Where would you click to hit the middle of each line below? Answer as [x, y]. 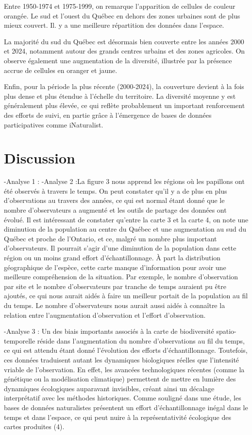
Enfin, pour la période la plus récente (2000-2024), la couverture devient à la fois [124, 86]
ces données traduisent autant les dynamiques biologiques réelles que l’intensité [122, 359]
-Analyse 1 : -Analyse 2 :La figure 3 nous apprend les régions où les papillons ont [124, 181]
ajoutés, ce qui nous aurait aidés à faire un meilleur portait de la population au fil [126, 296]
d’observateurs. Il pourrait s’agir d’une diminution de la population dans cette [120, 248]
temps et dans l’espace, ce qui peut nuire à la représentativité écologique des [118, 417]
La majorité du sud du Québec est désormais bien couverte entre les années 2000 [124, 41]
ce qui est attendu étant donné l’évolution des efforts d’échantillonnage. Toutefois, [126, 350]
